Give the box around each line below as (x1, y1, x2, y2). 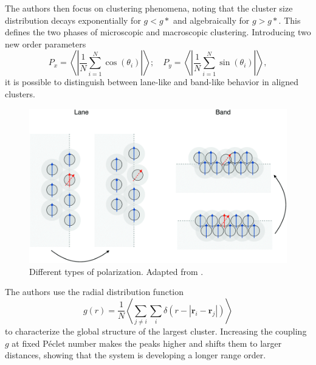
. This (278, 13, 301, 26)
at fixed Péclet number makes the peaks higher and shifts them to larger (12, 336, 282, 349)
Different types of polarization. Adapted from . (29, 265, 204, 277)
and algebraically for (173, 13, 250, 26)
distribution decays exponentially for (5, 13, 141, 26)
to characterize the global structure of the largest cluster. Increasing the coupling (5, 325, 307, 338)
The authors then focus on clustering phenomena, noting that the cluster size (5, 2, 293, 14)
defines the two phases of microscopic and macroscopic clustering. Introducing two (5, 26, 311, 38)
